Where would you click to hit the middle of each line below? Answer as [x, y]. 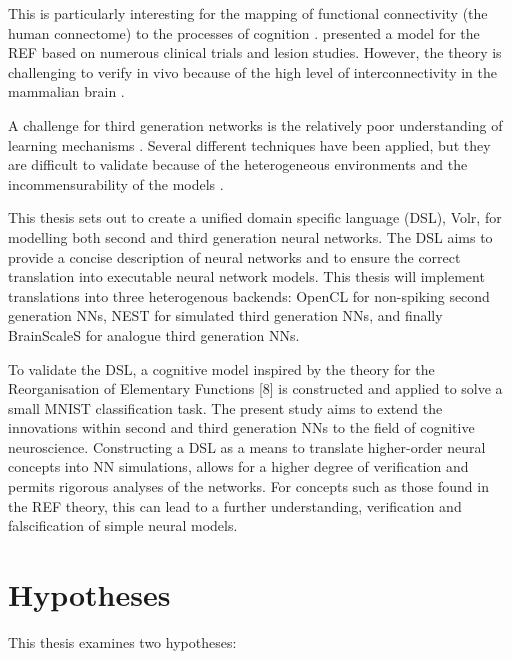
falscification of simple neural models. [123, 525]
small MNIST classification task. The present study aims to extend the [225, 407]
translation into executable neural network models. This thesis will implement [246, 276]
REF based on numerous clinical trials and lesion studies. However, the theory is [255, 52]
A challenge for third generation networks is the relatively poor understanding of [255, 124]
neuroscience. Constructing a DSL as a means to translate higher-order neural [247, 446]
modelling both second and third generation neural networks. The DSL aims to [250, 236]
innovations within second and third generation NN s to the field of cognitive [241, 427]
